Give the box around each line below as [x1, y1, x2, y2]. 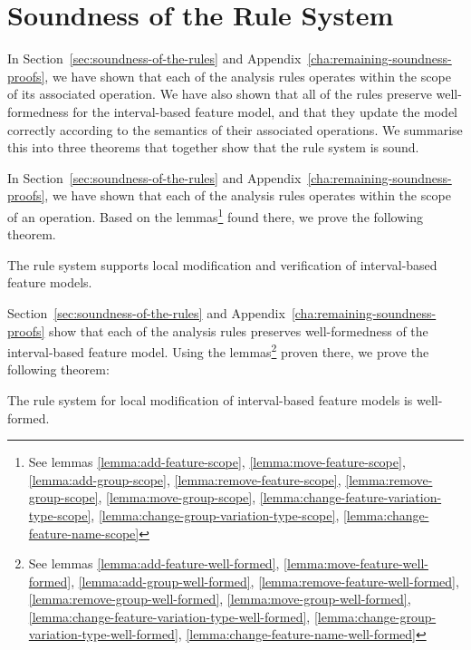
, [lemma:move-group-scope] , [98, 488, 256, 507]
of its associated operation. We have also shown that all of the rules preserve [7, 84, 432, 103]
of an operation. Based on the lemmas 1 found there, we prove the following [7, 204, 423, 226]
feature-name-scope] [28, 523, 139, 542]
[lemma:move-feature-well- [284, 554, 428, 573]
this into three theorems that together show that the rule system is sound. [7, 138, 419, 157]
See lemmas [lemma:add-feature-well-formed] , [28, 554, 280, 573]
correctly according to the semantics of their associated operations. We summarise [7, 120, 463, 139]
